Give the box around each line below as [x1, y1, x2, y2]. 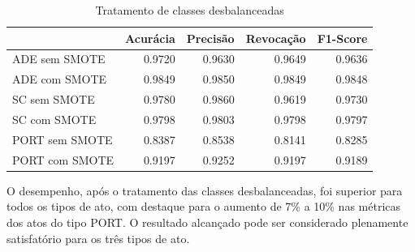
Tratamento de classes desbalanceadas [95, 2, 284, 18]
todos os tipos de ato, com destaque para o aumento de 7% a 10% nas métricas [6, 198, 401, 215]
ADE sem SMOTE [12, 50, 106, 67]
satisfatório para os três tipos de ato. [6, 229, 190, 246]
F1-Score [317, 29, 368, 46]
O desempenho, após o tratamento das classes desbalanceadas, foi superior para [6, 182, 403, 199]
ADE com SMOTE [12, 70, 107, 88]
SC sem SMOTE [12, 91, 95, 108]
